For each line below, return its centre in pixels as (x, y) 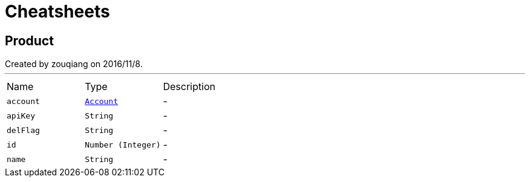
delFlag (23, 130)
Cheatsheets (57, 11)
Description (189, 87)
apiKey (21, 115)
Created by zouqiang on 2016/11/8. (74, 64)
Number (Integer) (123, 145)
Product (29, 41)
